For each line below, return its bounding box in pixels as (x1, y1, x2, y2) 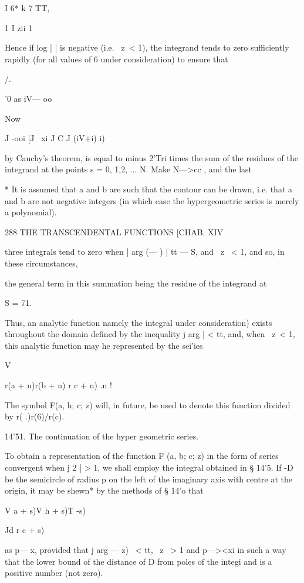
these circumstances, (5, 256, 78, 269)
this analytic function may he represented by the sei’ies (5, 339, 203, 351)
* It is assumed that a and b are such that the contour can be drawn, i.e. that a (5, 182, 293, 195)
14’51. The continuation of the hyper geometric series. (5, 429, 199, 442)
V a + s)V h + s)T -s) (5, 504, 86, 516)
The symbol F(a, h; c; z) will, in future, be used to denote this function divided (5, 398, 291, 411)
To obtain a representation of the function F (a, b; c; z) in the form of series (5, 449, 279, 462)
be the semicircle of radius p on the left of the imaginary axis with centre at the (5, 472, 292, 485)
